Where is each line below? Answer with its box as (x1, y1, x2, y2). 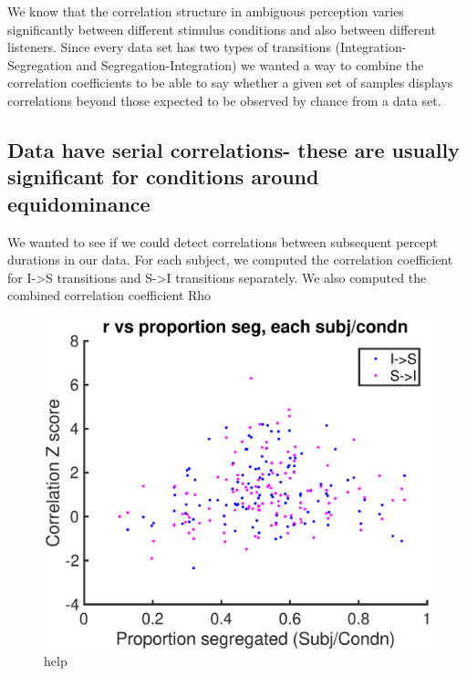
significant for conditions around (7, 162, 319, 191)
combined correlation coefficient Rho (7, 286, 212, 305)
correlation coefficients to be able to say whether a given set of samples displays (7, 73, 453, 92)
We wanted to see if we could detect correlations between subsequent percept (7, 232, 438, 251)
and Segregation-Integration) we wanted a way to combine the (76, 55, 424, 74)
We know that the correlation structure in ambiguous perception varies (7, 2, 404, 20)
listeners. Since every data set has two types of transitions (7, 37, 331, 57)
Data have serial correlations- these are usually (7, 135, 460, 163)
